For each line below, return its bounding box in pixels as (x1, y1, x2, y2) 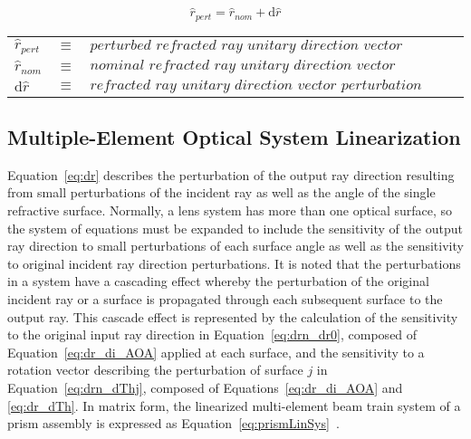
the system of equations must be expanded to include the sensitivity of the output (7, 218, 463, 237)
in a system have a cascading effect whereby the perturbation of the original (7, 272, 429, 291)
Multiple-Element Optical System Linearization (7, 123, 461, 150)
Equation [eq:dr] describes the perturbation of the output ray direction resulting (7, 165, 455, 184)
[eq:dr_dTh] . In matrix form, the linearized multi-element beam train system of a (7, 396, 461, 415)
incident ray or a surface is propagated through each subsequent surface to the (7, 289, 443, 308)
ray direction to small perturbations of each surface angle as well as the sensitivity (7, 236, 464, 255)
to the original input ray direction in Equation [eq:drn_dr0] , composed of (7, 325, 418, 344)
